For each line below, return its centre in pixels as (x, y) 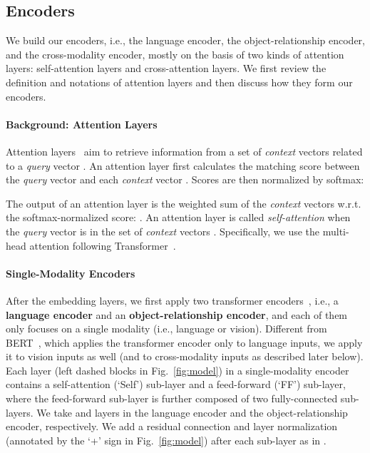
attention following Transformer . (103, 245)
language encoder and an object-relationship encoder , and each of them (177, 314)
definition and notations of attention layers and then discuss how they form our (179, 82)
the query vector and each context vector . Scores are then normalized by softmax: (185, 179)
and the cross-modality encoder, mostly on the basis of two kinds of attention (175, 54)
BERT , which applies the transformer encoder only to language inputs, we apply (184, 342)
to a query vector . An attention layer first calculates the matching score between (183, 165)
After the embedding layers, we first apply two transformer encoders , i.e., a (172, 300)
